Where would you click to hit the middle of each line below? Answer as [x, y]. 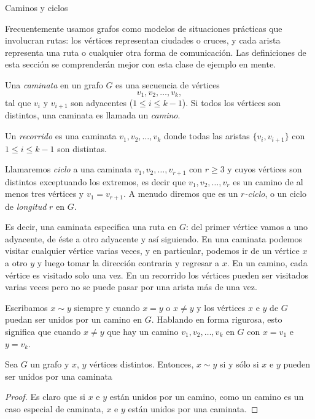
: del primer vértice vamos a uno [247, 227]
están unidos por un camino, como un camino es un [207, 397]
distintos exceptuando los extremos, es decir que [95, 181]
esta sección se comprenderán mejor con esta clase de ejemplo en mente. [140, 64]
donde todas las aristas [207, 136]
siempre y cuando [107, 307]
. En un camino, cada [267, 262]
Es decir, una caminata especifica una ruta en [91, 227]
